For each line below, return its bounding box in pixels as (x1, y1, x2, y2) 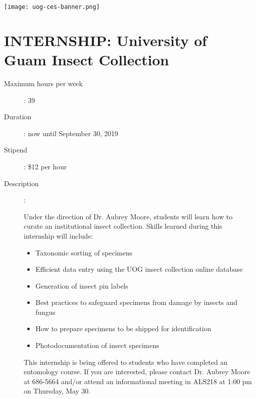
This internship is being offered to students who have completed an (24, 356, 228, 367)
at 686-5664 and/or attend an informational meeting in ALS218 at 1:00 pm (24, 376, 252, 386)
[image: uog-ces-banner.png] (4, 3, 100, 10)
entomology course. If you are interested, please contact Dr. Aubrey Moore (24, 366, 251, 377)
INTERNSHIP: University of (4, 30, 207, 50)
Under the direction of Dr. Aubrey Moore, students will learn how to (24, 211, 233, 221)
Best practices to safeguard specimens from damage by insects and (35, 297, 238, 307)
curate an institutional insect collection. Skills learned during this (24, 221, 222, 231)
